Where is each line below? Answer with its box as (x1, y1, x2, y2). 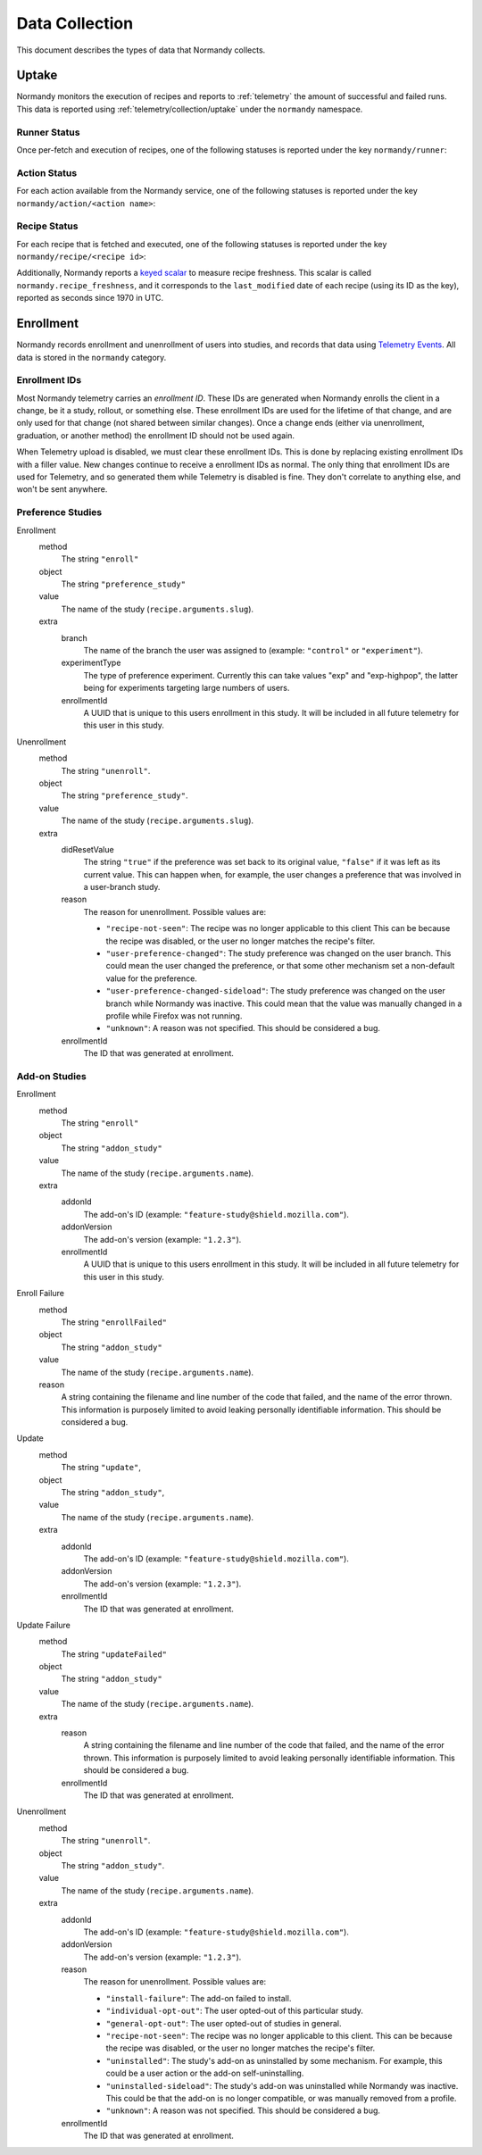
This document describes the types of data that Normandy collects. (16, 45, 266, 55)
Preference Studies (16, 506, 103, 519)
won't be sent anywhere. (16, 484, 108, 495)
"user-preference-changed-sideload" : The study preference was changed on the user (105, 986, 445, 996)
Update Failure (16, 1619, 71, 1630)
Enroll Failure (16, 1288, 64, 1299)
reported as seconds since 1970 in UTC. (16, 293, 164, 304)
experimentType (61, 657, 121, 669)
